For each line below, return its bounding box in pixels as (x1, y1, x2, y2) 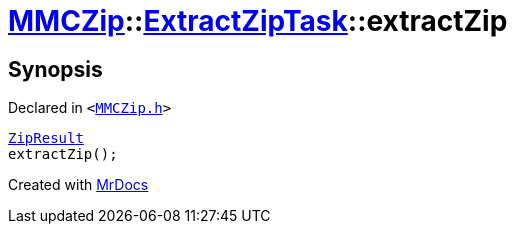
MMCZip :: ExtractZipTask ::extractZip (8, 4, 508, 38)
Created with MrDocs (8, 176, 149, 194)
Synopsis (8, 56, 103, 82)
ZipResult (8, 130, 84, 147)
